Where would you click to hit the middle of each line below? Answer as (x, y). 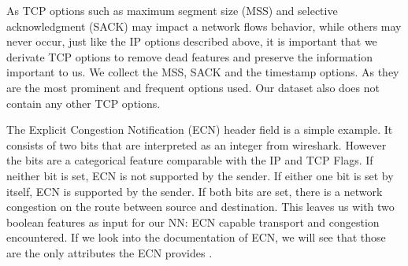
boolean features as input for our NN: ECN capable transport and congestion (193, 222)
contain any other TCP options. (83, 103)
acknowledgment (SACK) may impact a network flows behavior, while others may (204, 26)
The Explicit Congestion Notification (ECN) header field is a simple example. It (200, 129)
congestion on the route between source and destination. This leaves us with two (200, 207)
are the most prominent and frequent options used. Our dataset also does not (193, 87)
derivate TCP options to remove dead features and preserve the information (189, 56)
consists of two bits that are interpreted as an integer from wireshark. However (197, 144)
